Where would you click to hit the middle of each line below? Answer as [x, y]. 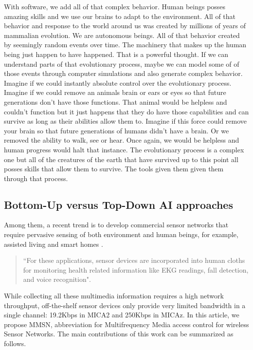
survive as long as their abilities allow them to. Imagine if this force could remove [126, 121]
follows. [15, 343]
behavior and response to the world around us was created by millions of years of [125, 26]
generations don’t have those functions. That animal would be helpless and [116, 101]
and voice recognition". [57, 279]
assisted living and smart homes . [54, 244]
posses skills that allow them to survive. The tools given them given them [114, 169]
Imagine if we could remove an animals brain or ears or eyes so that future [115, 92]
